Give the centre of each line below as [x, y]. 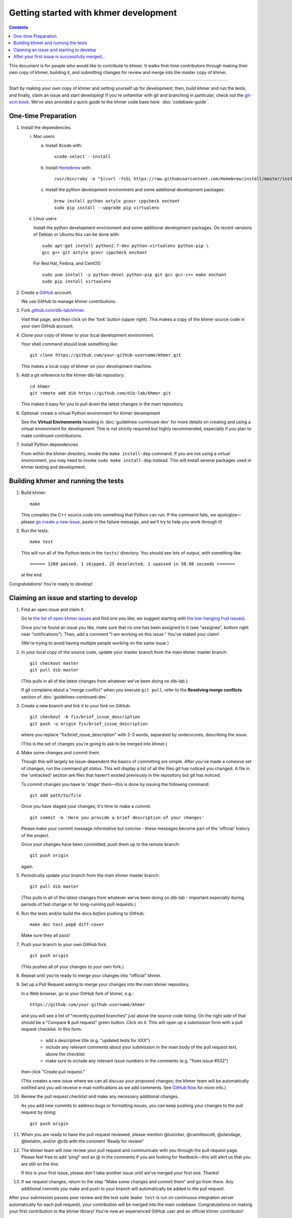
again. [27, 866]
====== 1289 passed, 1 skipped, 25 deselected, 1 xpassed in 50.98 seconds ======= [133, 564]
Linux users [45, 219]
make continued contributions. [52, 436]
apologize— [229, 515]
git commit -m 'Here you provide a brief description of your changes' [117, 818]
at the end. [32, 575]
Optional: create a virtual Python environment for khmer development [91, 413]
